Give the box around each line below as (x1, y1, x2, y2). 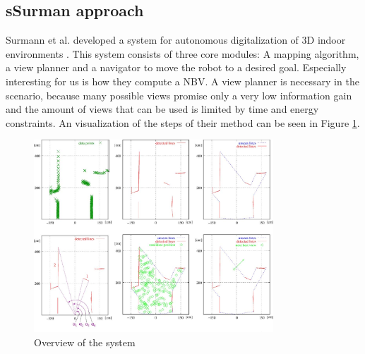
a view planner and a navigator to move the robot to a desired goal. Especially (6, 60, 347, 75)
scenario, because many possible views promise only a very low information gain (6, 87, 352, 102)
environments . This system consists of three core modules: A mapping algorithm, (6, 46, 359, 61)
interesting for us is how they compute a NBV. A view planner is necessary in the (6, 73, 359, 88)
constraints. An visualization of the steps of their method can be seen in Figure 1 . (6, 115, 360, 130)
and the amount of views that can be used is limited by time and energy (6, 102, 319, 116)
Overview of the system (34, 334, 136, 349)
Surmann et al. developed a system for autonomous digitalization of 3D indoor (6, 32, 346, 47)
